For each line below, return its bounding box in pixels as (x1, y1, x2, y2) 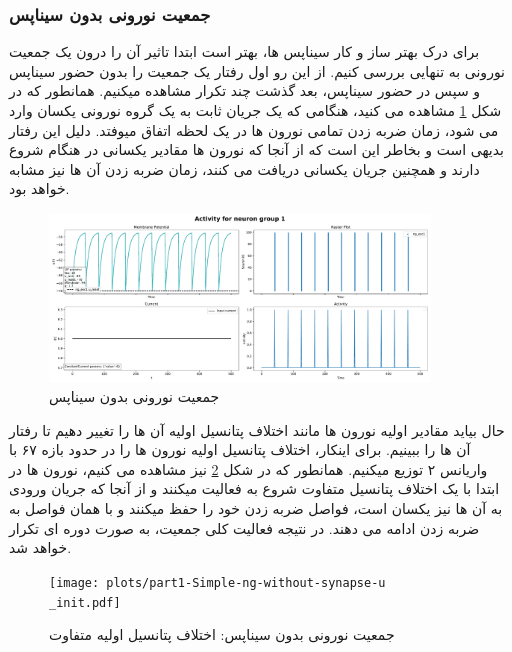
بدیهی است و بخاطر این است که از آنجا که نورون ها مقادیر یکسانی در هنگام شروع (9, 139, 505, 160)
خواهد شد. (9, 537, 72, 558)
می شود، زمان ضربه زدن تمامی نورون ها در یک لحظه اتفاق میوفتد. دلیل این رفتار (9, 119, 499, 140)
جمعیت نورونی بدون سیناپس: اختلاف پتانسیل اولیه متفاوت (49, 624, 395, 645)
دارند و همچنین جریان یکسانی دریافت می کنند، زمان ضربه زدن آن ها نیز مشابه (9, 158, 480, 179)
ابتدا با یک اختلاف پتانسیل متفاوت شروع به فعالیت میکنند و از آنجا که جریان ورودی (9, 478, 500, 499)
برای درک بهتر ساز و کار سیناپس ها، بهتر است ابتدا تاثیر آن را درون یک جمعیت (9, 41, 480, 62)
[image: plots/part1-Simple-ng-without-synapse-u (49, 575, 386, 590)
